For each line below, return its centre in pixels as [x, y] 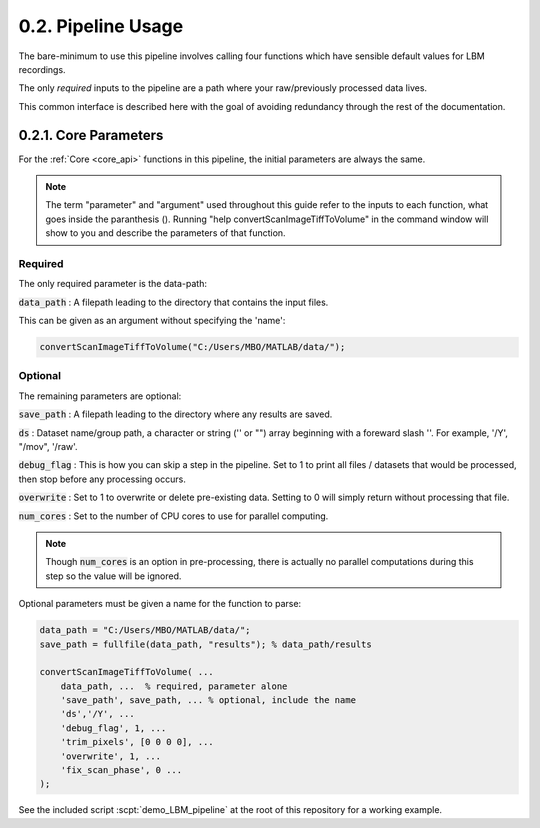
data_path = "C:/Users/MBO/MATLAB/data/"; [145, 630]
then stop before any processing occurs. [102, 479]
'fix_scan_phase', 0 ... [121, 770]
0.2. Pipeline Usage [101, 26]
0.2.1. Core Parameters [91, 135]
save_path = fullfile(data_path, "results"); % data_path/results [205, 644]
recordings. [42, 69]
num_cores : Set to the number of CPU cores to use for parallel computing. [173, 516]
